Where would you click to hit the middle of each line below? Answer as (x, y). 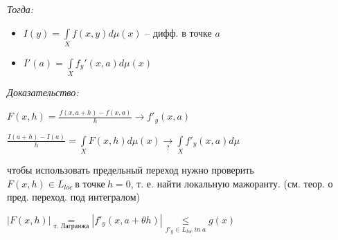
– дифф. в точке (178, 32)
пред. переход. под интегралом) (73, 197)
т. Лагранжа (71, 226)
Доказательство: (43, 92)
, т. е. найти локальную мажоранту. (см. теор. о (232, 183)
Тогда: (20, 9)
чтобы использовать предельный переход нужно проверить (131, 170)
